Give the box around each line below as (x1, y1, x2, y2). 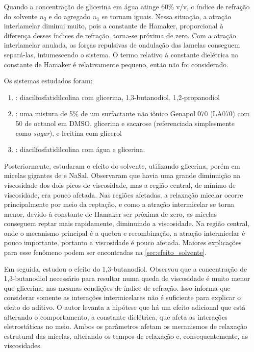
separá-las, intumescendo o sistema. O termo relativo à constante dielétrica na (4, 49, 239, 59)
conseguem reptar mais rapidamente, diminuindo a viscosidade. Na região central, (4, 218, 250, 228)
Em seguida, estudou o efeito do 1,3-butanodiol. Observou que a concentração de (4, 263, 247, 274)
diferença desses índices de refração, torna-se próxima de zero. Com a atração (4, 30, 236, 40)
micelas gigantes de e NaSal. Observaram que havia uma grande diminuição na (4, 170, 241, 180)
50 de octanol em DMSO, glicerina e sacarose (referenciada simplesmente (15, 118, 235, 128)
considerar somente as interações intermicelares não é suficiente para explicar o (4, 292, 241, 302)
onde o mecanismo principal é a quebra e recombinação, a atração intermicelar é (4, 227, 245, 238)
